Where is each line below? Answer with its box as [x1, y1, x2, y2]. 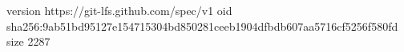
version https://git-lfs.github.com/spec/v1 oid [6, 2, 232, 18]
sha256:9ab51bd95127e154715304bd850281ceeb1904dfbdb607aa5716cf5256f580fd [6, 17, 398, 34]
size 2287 [6, 33, 50, 50]
